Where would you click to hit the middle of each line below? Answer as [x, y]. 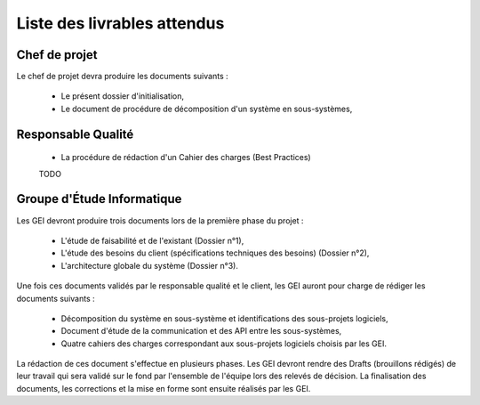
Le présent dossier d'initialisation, [122, 96]
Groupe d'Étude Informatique [99, 199]
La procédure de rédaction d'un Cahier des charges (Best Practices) [186, 158]
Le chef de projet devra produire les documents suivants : [122, 77]
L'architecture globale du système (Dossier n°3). [150, 265]
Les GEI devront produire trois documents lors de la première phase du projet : [160, 220]
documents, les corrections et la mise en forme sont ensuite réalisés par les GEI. [164, 388]
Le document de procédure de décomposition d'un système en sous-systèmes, [207, 109]
